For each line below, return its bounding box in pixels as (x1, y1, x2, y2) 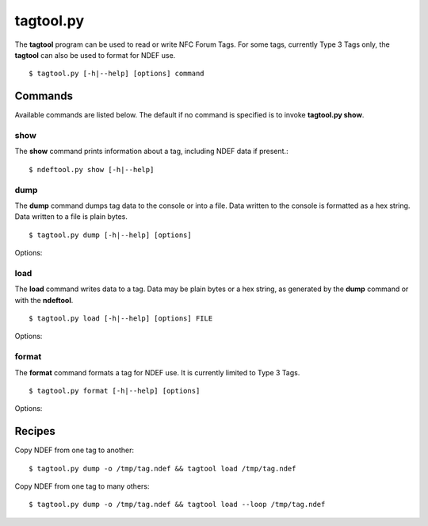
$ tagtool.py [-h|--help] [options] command (29, 69, 205, 79)
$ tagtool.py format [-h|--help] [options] (29, 386, 201, 395)
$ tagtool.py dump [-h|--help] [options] (29, 230, 192, 240)
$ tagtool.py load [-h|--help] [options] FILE (29, 314, 213, 323)
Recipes (14, 424, 55, 438)
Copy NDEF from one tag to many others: (14, 482, 150, 491)
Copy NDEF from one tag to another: (14, 445, 135, 455)
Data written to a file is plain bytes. (14, 212, 128, 221)
